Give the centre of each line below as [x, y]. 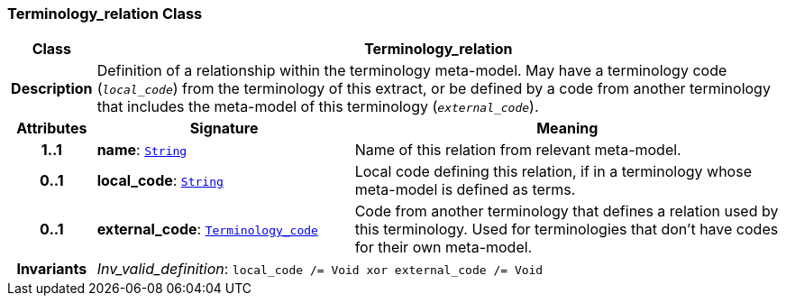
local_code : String [160, 181]
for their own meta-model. [443, 248]
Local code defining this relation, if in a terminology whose [553, 172]
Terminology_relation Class [105, 14]
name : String [142, 150]
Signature [224, 129]
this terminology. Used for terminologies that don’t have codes [567, 230]
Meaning [567, 129]
